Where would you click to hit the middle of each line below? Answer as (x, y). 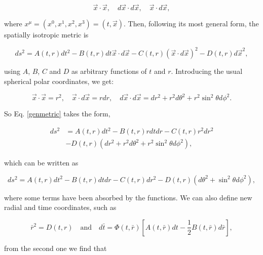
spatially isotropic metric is (46, 35)
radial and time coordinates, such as (60, 207)
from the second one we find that (55, 248)
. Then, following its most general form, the (191, 24)
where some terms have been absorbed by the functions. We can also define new (128, 197)
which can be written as (41, 163)
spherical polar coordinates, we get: (59, 81)
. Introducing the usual (207, 71)
